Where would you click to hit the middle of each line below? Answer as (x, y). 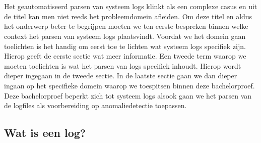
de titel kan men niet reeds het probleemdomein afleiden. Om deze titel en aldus (128, 16)
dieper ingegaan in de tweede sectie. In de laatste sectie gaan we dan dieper (121, 76)
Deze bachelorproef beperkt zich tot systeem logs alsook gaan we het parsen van (128, 95)
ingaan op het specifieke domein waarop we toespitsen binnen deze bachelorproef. (129, 85)
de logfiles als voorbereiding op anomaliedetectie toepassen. (95, 105)
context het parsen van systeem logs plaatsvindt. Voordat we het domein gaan (125, 36)
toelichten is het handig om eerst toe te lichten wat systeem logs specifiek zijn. (125, 46)
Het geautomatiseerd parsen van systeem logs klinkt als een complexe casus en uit (131, 6)
